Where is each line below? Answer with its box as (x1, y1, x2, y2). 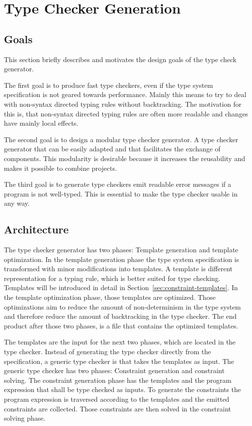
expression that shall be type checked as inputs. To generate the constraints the (4, 384, 241, 394)
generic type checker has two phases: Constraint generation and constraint (4, 365, 225, 376)
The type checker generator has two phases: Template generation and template (4, 245, 238, 255)
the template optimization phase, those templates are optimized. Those (4, 292, 216, 302)
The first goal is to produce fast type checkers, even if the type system (4, 80, 213, 90)
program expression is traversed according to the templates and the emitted (4, 394, 230, 404)
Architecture (4, 222, 69, 237)
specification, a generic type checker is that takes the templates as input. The (4, 356, 235, 366)
